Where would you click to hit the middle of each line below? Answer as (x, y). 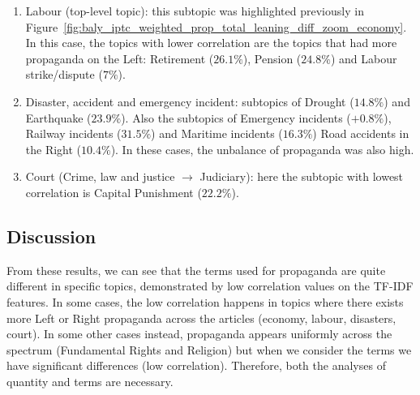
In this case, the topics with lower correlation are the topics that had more (211, 43)
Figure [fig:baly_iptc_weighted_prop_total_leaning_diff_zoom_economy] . (216, 26)
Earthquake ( (58, 117)
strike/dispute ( (64, 74)
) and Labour (364, 58)
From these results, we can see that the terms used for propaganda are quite (196, 270)
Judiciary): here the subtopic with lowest (302, 176)
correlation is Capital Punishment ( (114, 192)
